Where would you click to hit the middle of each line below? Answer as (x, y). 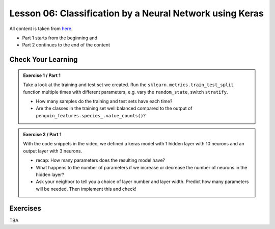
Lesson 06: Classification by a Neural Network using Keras (137, 13)
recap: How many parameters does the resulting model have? (101, 160)
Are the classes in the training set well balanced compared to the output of (114, 108)
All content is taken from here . (41, 29)
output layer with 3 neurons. (53, 151)
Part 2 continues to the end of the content (66, 45)
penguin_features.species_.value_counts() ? (91, 115)
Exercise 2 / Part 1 (42, 135)
